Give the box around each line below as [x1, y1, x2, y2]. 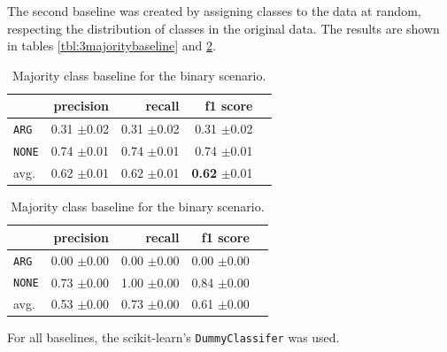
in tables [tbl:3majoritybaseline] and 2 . [7, 36, 216, 55]
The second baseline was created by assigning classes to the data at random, [7, 2, 421, 19]
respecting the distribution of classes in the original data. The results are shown [7, 19, 440, 37]
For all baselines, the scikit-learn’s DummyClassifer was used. [7, 328, 340, 347]
